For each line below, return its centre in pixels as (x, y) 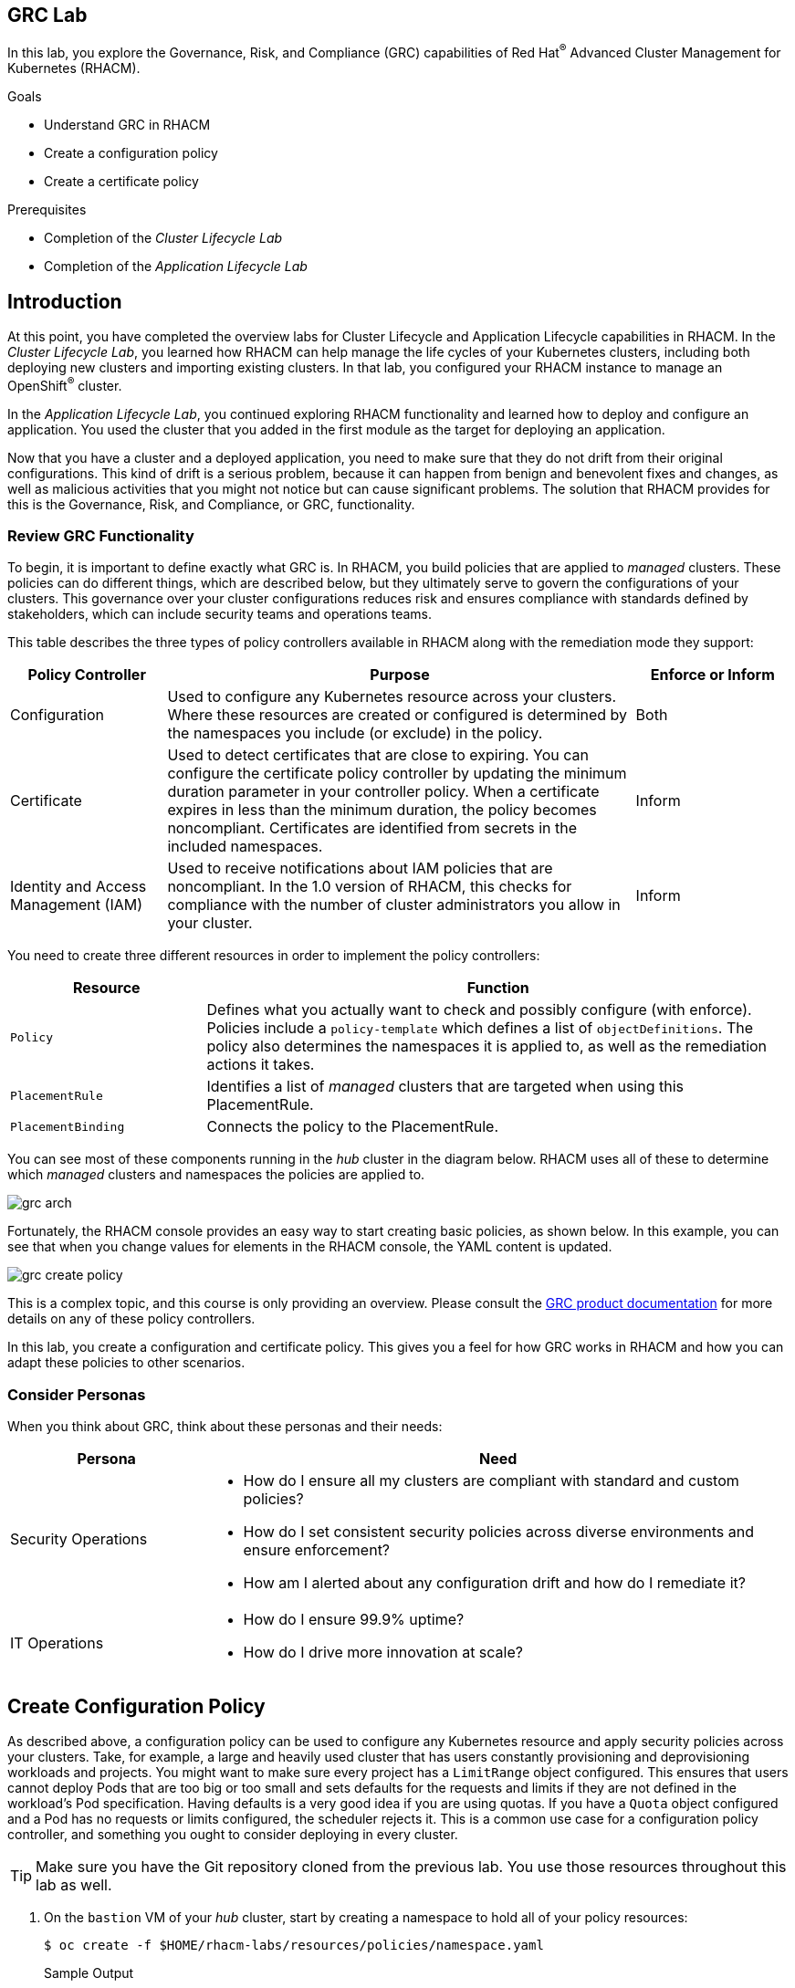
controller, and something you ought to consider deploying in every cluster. (233, 1834)
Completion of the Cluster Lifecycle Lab (163, 238)
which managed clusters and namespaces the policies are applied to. (216, 1175)
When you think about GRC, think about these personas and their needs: (225, 1427)
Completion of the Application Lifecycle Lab (176, 267)
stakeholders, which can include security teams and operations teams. (220, 614)
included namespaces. (245, 847)
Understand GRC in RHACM (127, 125)
